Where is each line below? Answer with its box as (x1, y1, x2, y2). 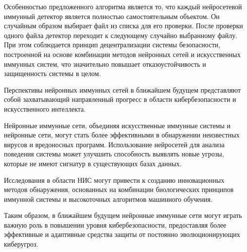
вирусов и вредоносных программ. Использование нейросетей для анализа (4, 139, 225, 149)
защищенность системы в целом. (4, 68, 101, 78)
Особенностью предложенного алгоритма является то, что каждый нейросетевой (4, 1, 242, 11)
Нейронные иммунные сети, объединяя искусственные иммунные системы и (4, 120, 231, 130)
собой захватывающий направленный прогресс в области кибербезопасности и (4, 94, 236, 104)
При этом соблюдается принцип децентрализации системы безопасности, (4, 39, 220, 50)
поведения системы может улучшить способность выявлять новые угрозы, (4, 149, 224, 159)
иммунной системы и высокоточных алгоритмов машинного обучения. (4, 194, 212, 204)
